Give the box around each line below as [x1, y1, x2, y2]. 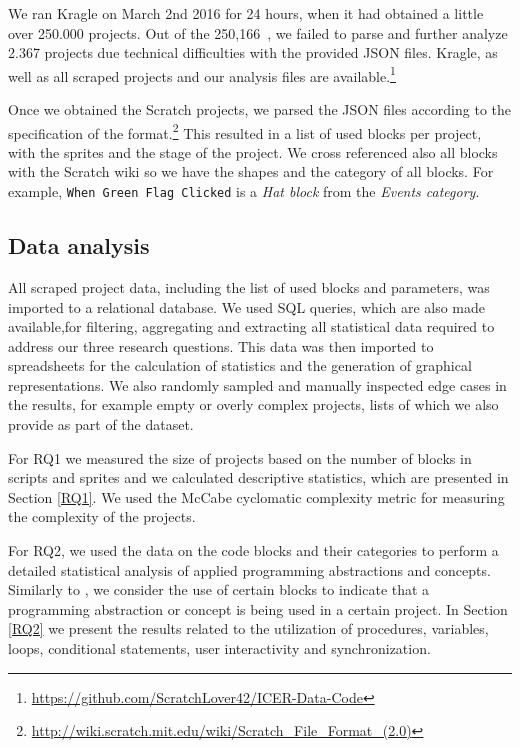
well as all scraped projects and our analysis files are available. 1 [8, 62, 396, 86]
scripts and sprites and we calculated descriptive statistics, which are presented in [8, 467, 509, 488]
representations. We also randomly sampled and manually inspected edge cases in [8, 374, 507, 395]
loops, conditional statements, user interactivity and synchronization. [8, 638, 431, 659]
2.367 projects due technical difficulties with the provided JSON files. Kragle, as [8, 42, 498, 63]
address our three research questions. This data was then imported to [8, 335, 434, 356]
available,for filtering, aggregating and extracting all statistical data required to [8, 316, 495, 337]
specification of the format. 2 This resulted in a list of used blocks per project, [8, 119, 482, 143]
